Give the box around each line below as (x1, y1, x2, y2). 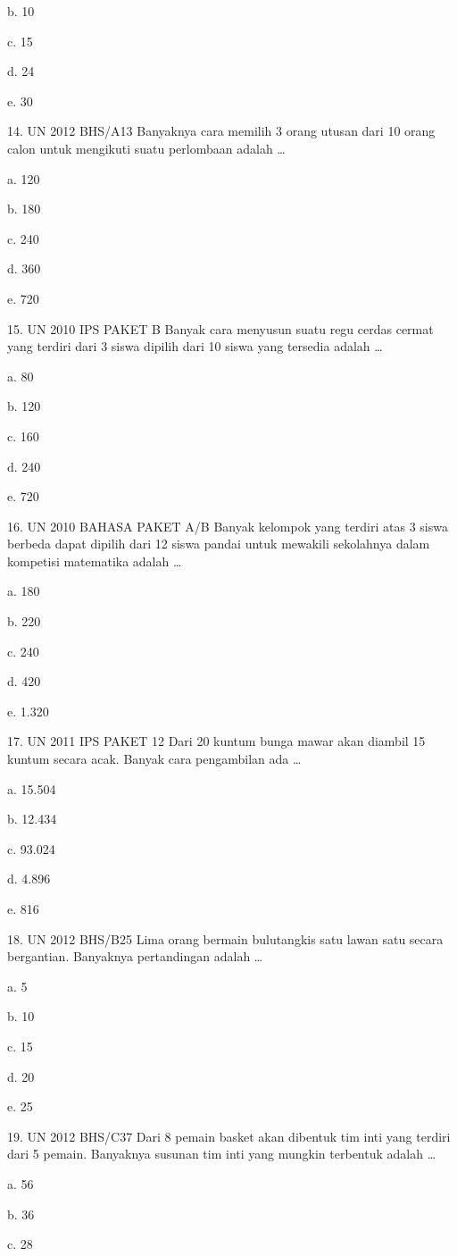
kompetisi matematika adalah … (7, 551, 182, 570)
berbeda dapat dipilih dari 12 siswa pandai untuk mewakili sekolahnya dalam (7, 534, 430, 553)
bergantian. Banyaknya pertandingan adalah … (7, 947, 263, 966)
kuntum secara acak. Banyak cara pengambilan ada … (7, 749, 302, 768)
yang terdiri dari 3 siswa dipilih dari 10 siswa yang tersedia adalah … (7, 337, 383, 356)
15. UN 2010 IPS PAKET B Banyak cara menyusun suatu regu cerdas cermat (7, 319, 434, 338)
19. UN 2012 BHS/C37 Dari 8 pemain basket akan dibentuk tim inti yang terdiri (7, 1126, 451, 1145)
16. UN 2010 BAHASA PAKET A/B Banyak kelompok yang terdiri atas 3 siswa (7, 516, 448, 535)
